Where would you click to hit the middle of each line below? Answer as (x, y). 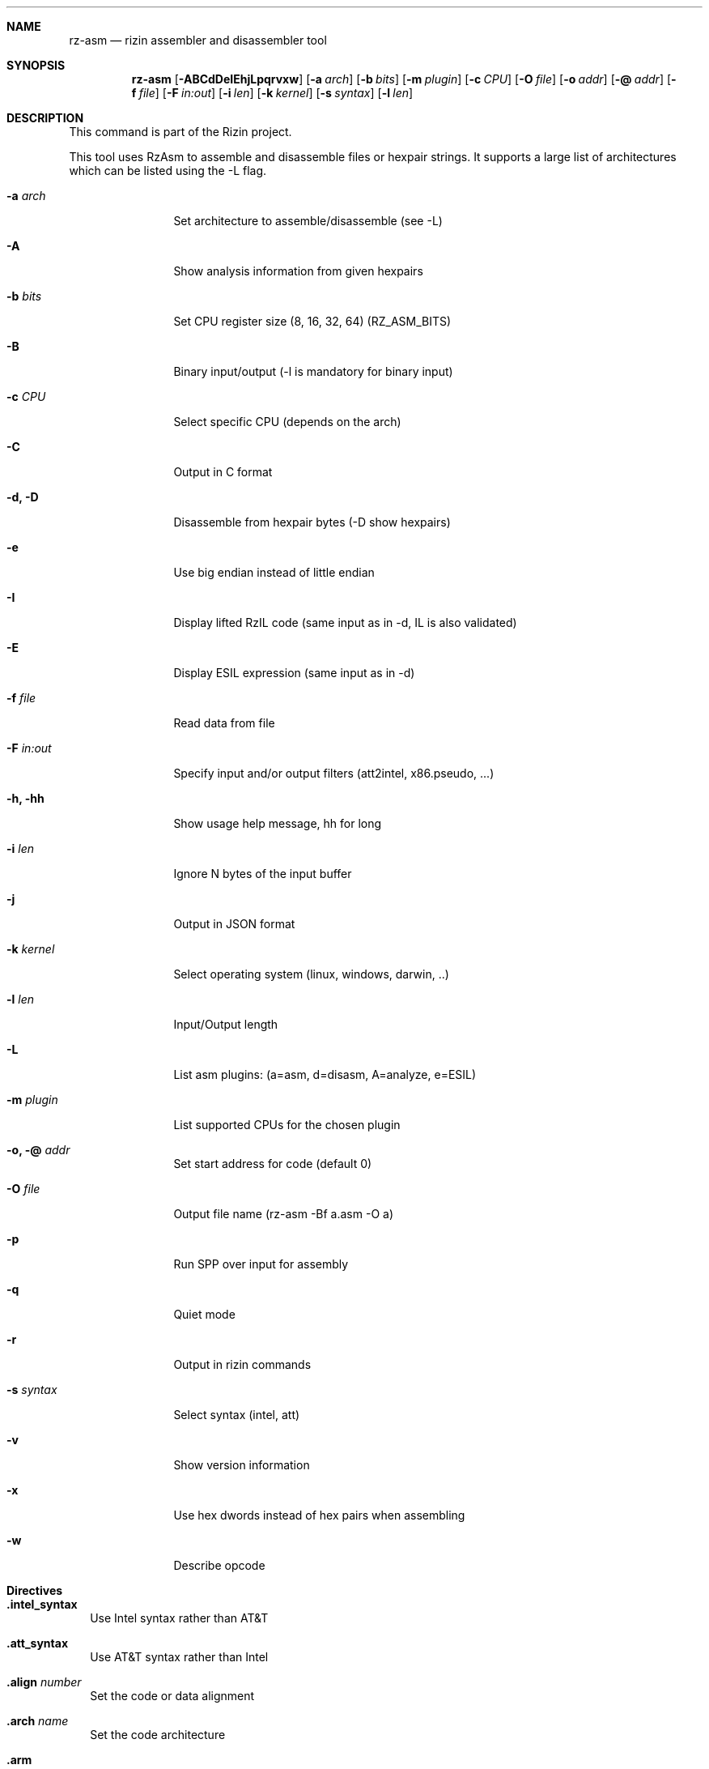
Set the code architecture (158, 1735)
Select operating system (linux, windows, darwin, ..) (311, 974)
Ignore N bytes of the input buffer (263, 874)
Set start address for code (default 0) (273, 1164)
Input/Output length (226, 1024)
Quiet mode (204, 1314)
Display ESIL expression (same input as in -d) (294, 673)
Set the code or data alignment (172, 1696)
